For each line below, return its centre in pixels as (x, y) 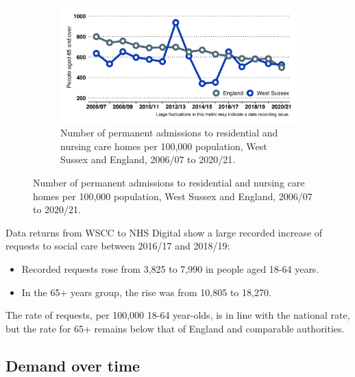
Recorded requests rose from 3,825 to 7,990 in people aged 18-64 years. (170, 269)
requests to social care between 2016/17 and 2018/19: (118, 246)
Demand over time (73, 365)
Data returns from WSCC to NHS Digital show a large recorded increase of (164, 232)
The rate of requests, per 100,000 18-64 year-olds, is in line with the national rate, (178, 315)
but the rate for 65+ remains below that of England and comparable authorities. (175, 328)
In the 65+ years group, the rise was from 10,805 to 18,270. (146, 292)
